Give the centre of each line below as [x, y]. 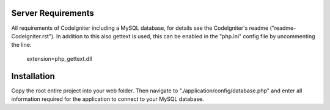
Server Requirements [53, 13]
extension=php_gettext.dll [59, 58]
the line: [21, 45]
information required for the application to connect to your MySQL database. [108, 99]
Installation [33, 76]
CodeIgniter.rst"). [33, 36]
